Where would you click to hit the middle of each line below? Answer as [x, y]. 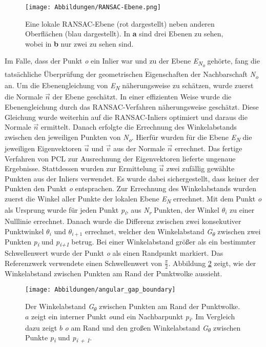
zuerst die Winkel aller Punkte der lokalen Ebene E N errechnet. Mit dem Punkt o [133, 199]
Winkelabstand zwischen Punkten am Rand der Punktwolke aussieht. [114, 273]
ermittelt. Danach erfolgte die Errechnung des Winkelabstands [139, 127]
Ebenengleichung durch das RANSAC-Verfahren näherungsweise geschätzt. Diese [132, 107]
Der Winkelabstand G [60, 306]
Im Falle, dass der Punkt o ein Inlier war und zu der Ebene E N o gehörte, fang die [132, 62]
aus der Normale [139, 148]
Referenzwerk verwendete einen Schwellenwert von [84, 263]
